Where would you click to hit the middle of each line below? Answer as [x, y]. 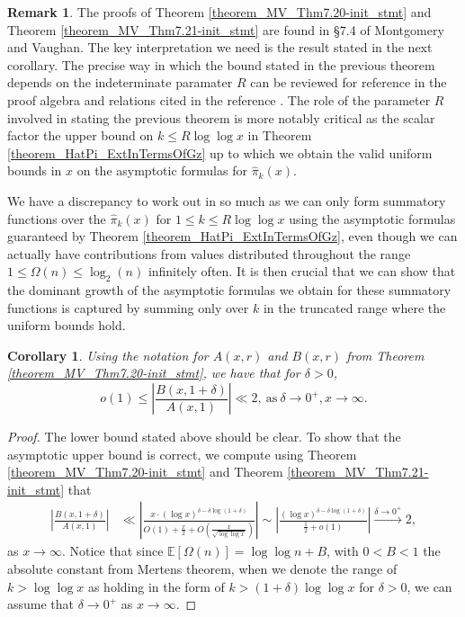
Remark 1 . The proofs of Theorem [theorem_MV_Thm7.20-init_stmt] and [219, 12]
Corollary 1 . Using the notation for [108, 355]
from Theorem [385, 355]
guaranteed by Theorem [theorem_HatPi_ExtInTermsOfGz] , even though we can [232, 236]
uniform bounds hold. [67, 325]
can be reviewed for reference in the [349, 82]
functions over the [57, 218]
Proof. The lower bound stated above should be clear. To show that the [204, 437]
